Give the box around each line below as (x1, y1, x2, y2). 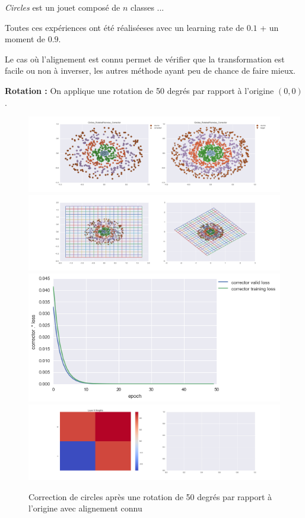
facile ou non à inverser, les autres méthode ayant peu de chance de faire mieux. (5, 64, 296, 77)
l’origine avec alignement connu (28, 502, 142, 514)
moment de (5, 33, 46, 45)
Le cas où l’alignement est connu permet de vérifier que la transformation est (5, 52, 285, 65)
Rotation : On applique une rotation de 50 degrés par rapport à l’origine (5, 84, 274, 96)
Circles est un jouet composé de (5, 1, 120, 13)
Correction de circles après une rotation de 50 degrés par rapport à (28, 490, 272, 503)
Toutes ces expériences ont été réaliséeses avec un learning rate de (5, 21, 244, 33)
